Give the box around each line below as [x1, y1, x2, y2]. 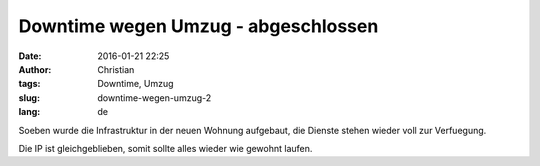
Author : [18, 63, 52, 75]
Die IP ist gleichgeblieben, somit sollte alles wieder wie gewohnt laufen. [18, 142, 313, 154]
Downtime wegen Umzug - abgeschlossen [18, 15, 379, 37]
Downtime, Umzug [97, 78, 174, 90]
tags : [18, 78, 41, 90]
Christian [97, 63, 135, 75]
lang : [18, 106, 41, 118]
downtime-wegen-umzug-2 [97, 91, 212, 104]
